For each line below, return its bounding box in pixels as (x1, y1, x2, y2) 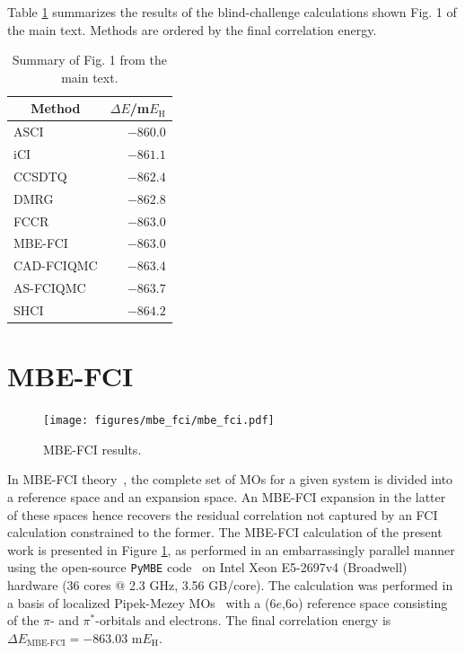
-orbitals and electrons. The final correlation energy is (95, 611, 391, 630)
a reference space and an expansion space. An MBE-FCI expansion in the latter (7, 488, 446, 507)
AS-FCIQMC (13, 278, 86, 297)
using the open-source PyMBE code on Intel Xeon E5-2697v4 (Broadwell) (7, 558, 408, 577)
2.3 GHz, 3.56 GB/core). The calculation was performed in (128, 576, 453, 595)
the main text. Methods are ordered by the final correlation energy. (7, 20, 377, 39)
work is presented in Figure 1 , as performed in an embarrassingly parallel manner (7, 540, 455, 559)
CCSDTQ (13, 166, 67, 185)
